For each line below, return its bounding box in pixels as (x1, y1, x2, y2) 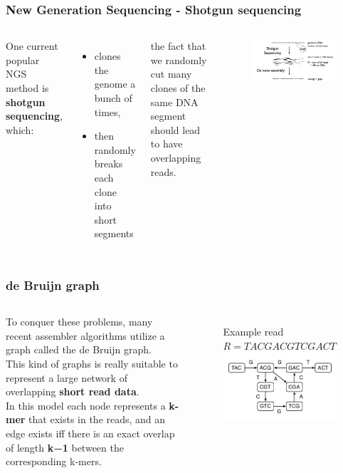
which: (6, 122, 34, 137)
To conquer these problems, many (6, 314, 153, 329)
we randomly (150, 52, 207, 67)
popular (6, 52, 40, 67)
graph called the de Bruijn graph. (6, 342, 152, 357)
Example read (223, 324, 284, 339)
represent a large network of (6, 370, 127, 385)
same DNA (150, 94, 199, 109)
